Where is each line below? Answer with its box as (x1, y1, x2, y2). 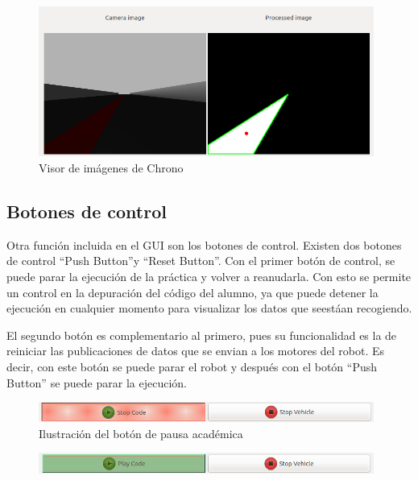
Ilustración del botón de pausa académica (39, 424, 243, 441)
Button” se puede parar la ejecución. (6, 374, 187, 391)
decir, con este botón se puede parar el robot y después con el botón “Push (6, 358, 377, 374)
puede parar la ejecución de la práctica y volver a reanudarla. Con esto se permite (6, 267, 412, 284)
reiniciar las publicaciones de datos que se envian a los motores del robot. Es (6, 342, 385, 359)
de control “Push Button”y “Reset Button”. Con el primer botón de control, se (6, 252, 395, 269)
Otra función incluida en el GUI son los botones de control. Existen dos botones (6, 236, 402, 253)
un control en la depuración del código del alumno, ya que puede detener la (6, 283, 379, 300)
